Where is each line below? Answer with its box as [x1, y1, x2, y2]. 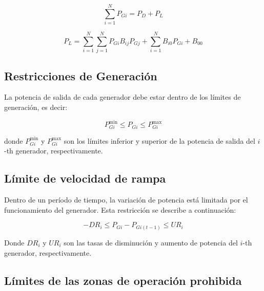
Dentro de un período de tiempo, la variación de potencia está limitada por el [4, 194, 248, 205]
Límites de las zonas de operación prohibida [4, 272, 242, 288]
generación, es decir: [4, 102, 68, 113]
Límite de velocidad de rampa [4, 170, 166, 186]
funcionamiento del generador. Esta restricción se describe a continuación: [4, 204, 236, 215]
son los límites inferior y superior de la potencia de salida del [64, 135, 255, 146]
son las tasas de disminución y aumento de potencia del [64, 237, 238, 248]
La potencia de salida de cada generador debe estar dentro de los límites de [4, 92, 241, 102]
